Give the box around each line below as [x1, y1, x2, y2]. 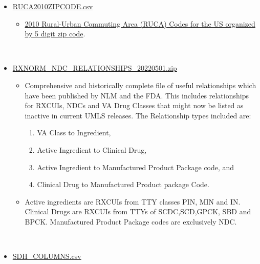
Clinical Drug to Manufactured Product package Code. [37, 179, 209, 190]
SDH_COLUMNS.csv [12, 251, 81, 261]
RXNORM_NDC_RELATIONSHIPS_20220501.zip [12, 63, 177, 73]
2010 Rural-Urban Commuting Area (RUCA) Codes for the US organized [25, 18, 255, 29]
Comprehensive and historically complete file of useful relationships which [25, 79, 256, 90]
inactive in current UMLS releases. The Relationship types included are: [25, 110, 251, 120]
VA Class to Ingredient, [37, 127, 111, 138]
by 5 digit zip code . [25, 28, 85, 39]
